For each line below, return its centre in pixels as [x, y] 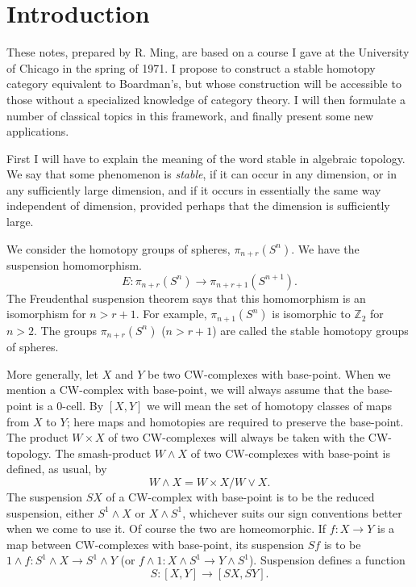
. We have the [325, 248]
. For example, [171, 314]
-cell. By [83, 405]
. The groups [65, 330]
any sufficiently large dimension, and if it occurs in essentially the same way [194, 189]
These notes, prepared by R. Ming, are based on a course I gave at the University [208, 52]
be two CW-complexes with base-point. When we [269, 373]
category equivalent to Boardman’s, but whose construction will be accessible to [204, 84]
